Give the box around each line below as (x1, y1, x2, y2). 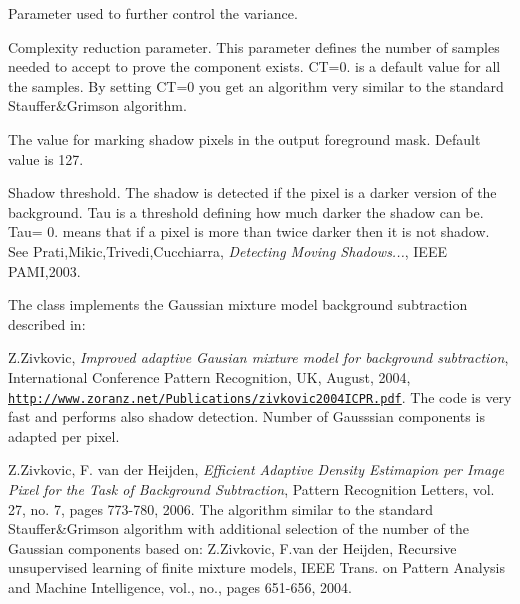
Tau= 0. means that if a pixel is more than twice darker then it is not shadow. (8, 221, 490, 242)
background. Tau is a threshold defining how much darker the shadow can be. (8, 201, 484, 222)
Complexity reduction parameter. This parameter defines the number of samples (8, 36, 500, 57)
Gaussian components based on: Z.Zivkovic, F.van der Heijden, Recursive (8, 537, 457, 558)
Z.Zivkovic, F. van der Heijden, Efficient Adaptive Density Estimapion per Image (8, 459, 504, 480)
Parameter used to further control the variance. (8, 3, 298, 23)
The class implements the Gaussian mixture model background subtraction (8, 294, 468, 315)
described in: (8, 313, 86, 334)
